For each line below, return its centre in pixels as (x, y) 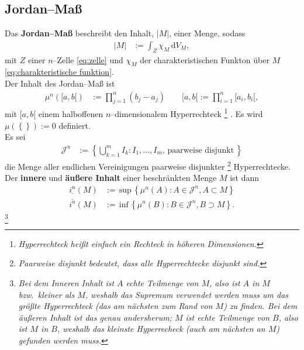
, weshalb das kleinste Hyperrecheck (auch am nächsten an (161, 329)
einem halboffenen (71, 114)
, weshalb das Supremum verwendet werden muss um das (187, 294)
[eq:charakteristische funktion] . (59, 72)
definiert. (75, 125)
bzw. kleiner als (46, 294)
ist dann (244, 178)
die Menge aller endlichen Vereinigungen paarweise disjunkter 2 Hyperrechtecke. (148, 165)
